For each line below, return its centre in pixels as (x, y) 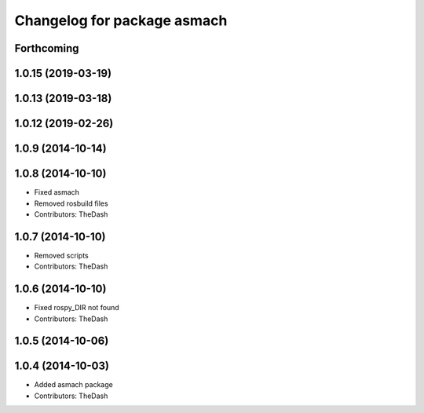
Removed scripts (62, 255)
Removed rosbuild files (71, 203)
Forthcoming (47, 48)
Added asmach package (73, 385)
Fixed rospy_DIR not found (77, 308)
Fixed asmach (57, 192)
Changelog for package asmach (121, 20)
